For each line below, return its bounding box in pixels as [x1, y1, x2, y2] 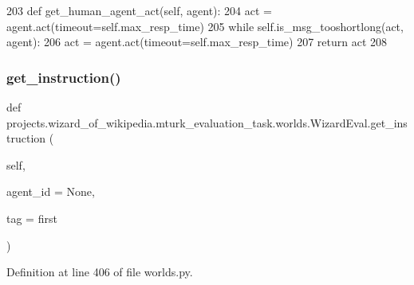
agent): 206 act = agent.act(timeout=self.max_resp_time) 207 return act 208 [6, 33, 388, 50]
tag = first [6, 209, 57, 226]
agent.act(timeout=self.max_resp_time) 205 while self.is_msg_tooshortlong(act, [6, 18, 404, 34]
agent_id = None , [6, 183, 95, 200]
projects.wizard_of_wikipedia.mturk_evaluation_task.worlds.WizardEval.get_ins [6, 114, 408, 131]
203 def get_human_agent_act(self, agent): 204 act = [6, 2, 272, 18]
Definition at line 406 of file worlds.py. [6, 264, 193, 280]
